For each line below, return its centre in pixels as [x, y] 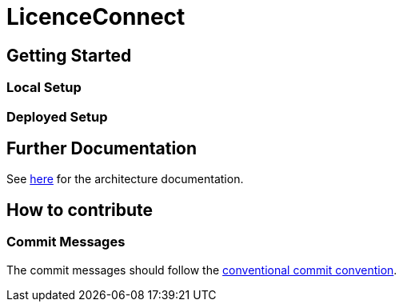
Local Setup [44, 88]
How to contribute [80, 210]
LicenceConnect [96, 17]
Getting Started [69, 55]
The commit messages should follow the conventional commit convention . [202, 270]
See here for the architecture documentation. [125, 179]
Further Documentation [102, 148]
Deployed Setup [57, 116]
